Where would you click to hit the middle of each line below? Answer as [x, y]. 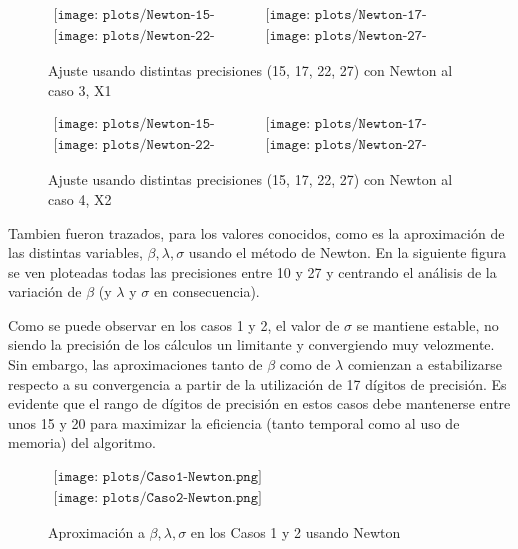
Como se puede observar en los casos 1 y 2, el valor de [174, 324]
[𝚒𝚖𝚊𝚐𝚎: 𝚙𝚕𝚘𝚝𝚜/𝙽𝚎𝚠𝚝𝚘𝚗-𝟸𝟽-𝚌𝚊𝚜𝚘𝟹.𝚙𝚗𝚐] [346, 36]
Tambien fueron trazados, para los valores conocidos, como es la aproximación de [256, 232]
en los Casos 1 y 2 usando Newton [295, 532]
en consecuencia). [206, 291]
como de [305, 364]
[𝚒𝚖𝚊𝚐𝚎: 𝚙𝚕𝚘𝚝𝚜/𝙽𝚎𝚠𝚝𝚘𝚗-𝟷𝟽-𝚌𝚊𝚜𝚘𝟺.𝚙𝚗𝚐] [346, 124]
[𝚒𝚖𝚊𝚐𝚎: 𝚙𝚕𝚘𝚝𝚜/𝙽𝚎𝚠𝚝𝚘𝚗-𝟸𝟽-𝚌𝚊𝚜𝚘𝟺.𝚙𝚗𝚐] [346, 145]
